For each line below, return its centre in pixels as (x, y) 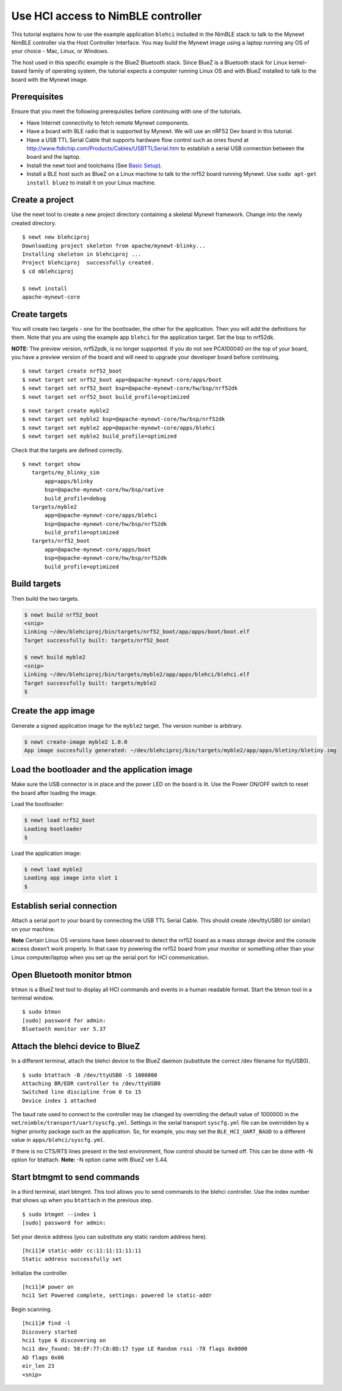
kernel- (298, 62)
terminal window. (33, 998)
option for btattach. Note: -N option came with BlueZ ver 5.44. (90, 1160)
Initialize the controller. (40, 1273)
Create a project (43, 200)
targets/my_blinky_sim (66, 473)
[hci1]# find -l (46, 1323)
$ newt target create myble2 (66, 410)
